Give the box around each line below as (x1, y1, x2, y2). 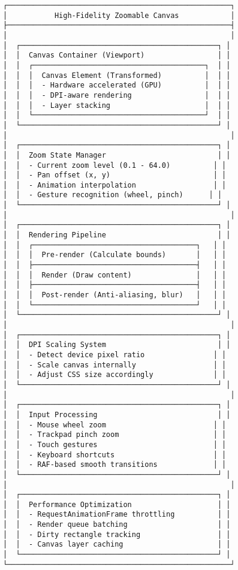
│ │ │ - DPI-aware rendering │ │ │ (3, 91, 231, 99)
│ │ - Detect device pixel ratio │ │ (3, 350, 227, 359)
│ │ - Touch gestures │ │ (3, 440, 227, 449)
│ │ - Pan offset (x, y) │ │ (3, 171, 227, 180)
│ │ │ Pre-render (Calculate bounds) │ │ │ (3, 251, 227, 260)
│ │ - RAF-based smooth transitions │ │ (3, 460, 227, 469)
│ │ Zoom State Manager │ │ (3, 150, 231, 159)
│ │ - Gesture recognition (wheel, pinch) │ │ (3, 191, 222, 200)
